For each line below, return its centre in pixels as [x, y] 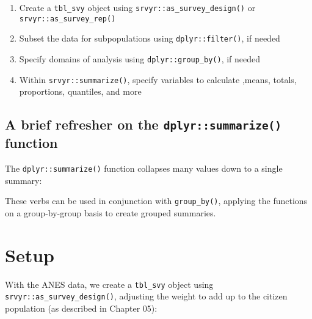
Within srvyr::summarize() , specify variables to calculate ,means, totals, [158, 79]
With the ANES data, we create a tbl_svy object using [109, 284]
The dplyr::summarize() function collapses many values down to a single [144, 168]
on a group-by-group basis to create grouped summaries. [111, 212]
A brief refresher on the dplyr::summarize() [143, 124]
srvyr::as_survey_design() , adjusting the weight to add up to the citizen [146, 296]
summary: [24, 180]
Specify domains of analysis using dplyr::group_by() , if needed [140, 58]
